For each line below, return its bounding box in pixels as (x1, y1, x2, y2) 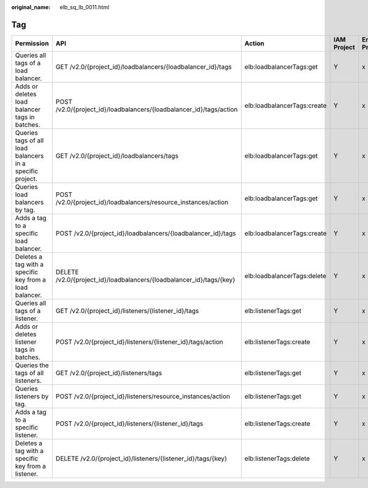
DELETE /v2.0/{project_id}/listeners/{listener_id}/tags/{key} (55, 454, 228, 463)
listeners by (15, 392, 49, 400)
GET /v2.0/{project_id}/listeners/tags (55, 368, 163, 377)
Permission (15, 39, 49, 47)
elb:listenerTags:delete (244, 454, 310, 463)
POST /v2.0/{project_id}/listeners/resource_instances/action (55, 392, 231, 400)
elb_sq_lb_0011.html (59, 4, 110, 10)
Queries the (15, 361, 49, 370)
